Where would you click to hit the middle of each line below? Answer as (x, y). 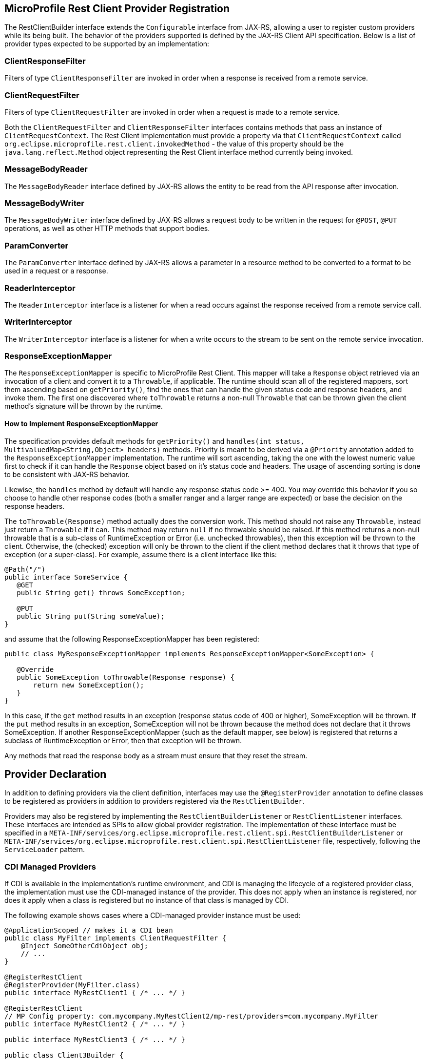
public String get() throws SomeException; (101, 593)
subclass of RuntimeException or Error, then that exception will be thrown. (123, 740)
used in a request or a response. (56, 271)
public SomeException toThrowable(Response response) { (126, 677)
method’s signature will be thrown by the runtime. (84, 406)
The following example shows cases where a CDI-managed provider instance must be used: (153, 916)
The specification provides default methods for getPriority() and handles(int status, (155, 441)
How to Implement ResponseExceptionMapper (81, 424)
